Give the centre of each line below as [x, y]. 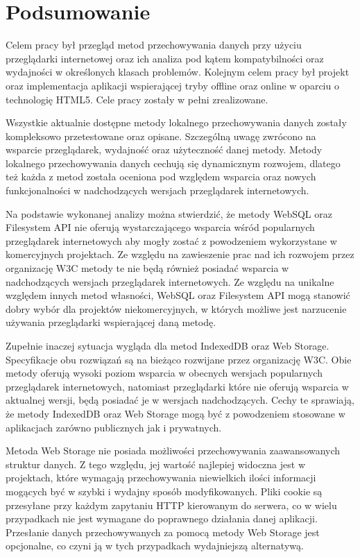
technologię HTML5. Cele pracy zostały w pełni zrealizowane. [137, 99]
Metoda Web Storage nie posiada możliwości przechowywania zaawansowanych [173, 451]
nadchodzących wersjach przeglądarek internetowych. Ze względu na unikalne [170, 281]
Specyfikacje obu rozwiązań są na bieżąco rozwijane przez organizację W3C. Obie [179, 359]
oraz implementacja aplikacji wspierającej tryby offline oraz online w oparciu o [172, 85]
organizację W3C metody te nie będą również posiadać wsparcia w [147, 268]
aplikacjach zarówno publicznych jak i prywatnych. [114, 427]
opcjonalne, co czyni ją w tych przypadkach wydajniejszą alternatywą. [155, 546]
